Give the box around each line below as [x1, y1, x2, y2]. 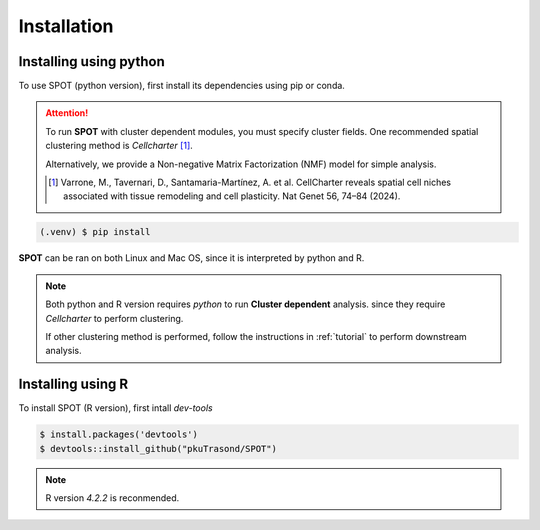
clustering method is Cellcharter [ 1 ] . [45, 140, 194, 152]
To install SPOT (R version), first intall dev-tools [18, 402, 214, 414]
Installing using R [18, 376, 129, 393]
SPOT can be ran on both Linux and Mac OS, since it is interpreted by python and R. [18, 252, 365, 264]
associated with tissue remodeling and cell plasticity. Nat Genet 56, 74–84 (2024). [63, 190, 401, 202]
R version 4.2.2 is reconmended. [45, 491, 180, 504]
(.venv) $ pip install [39, 226, 151, 238]
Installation [18, 15, 114, 37]
